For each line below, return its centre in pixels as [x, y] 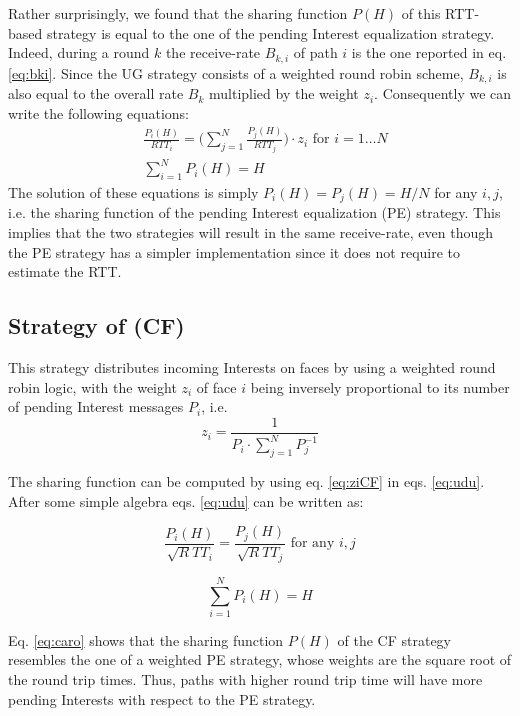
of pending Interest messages [96, 406]
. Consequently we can [443, 93]
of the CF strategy [394, 639]
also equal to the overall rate [96, 93]
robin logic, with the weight [92, 386]
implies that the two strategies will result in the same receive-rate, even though [251, 232]
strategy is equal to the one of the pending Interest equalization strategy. [270, 32]
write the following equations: [98, 112]
